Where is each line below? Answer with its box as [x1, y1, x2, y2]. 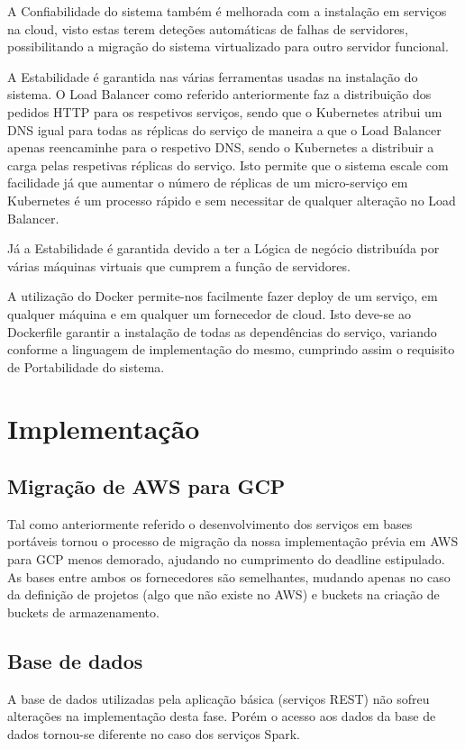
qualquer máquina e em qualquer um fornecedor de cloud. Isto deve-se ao [7, 304, 411, 323]
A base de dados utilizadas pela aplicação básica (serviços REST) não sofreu [7, 689, 430, 708]
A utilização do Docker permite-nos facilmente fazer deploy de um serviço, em [7, 287, 438, 306]
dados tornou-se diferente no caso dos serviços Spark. [7, 724, 300, 743]
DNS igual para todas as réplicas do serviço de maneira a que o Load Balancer [7, 120, 442, 139]
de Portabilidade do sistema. [7, 357, 165, 376]
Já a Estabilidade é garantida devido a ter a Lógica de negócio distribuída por [7, 239, 440, 258]
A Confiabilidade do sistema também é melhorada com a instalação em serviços [7, 2, 447, 20]
